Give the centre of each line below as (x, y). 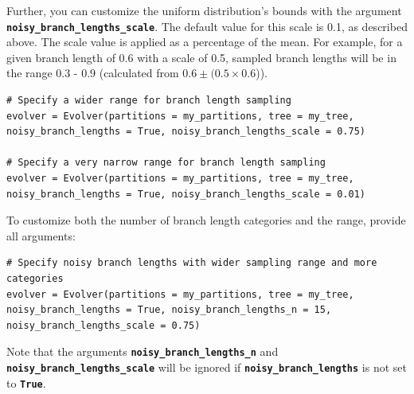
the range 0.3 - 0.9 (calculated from (93, 73)
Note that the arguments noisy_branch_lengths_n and (143, 351)
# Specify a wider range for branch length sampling (149, 101)
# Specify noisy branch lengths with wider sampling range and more (192, 263)
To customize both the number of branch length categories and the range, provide (206, 220)
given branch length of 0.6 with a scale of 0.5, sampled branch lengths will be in (201, 57)
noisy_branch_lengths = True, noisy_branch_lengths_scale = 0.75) (186, 132)
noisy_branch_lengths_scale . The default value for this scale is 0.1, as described (207, 26)
